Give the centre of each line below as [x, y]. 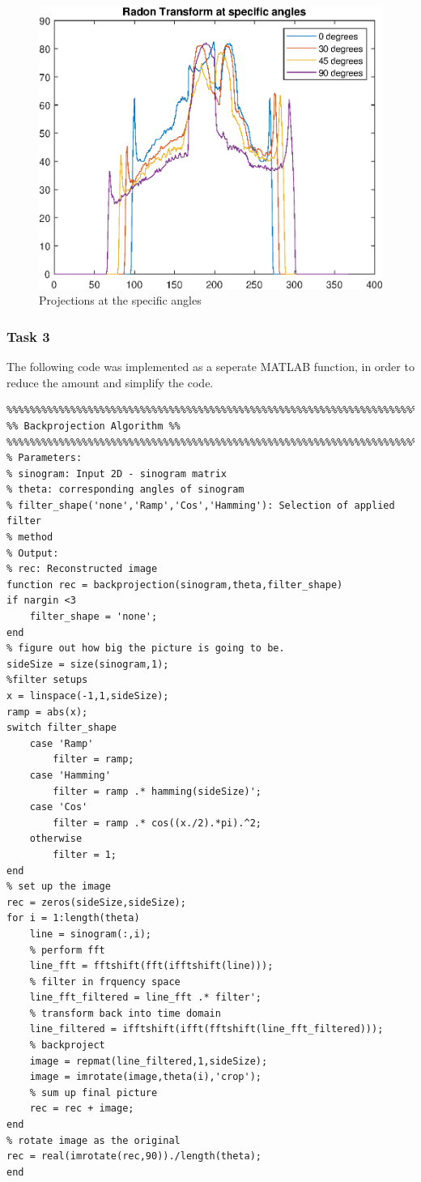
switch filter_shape [62, 728]
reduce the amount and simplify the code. [110, 382]
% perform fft [67, 950]
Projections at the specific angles [120, 300]
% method [30, 538]
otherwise [56, 839]
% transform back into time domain [125, 1013]
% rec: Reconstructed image [82, 569]
